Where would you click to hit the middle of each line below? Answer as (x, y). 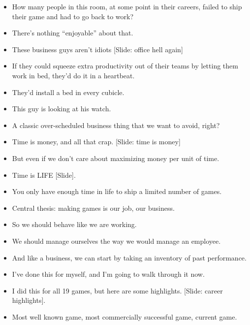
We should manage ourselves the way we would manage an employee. (116, 241)
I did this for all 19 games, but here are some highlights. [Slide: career (117, 290)
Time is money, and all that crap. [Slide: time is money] (96, 142)
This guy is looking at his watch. (62, 109)
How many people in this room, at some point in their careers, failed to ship (127, 6)
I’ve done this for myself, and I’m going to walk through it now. (108, 274)
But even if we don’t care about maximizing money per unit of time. (116, 158)
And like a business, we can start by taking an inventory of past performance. (129, 257)
